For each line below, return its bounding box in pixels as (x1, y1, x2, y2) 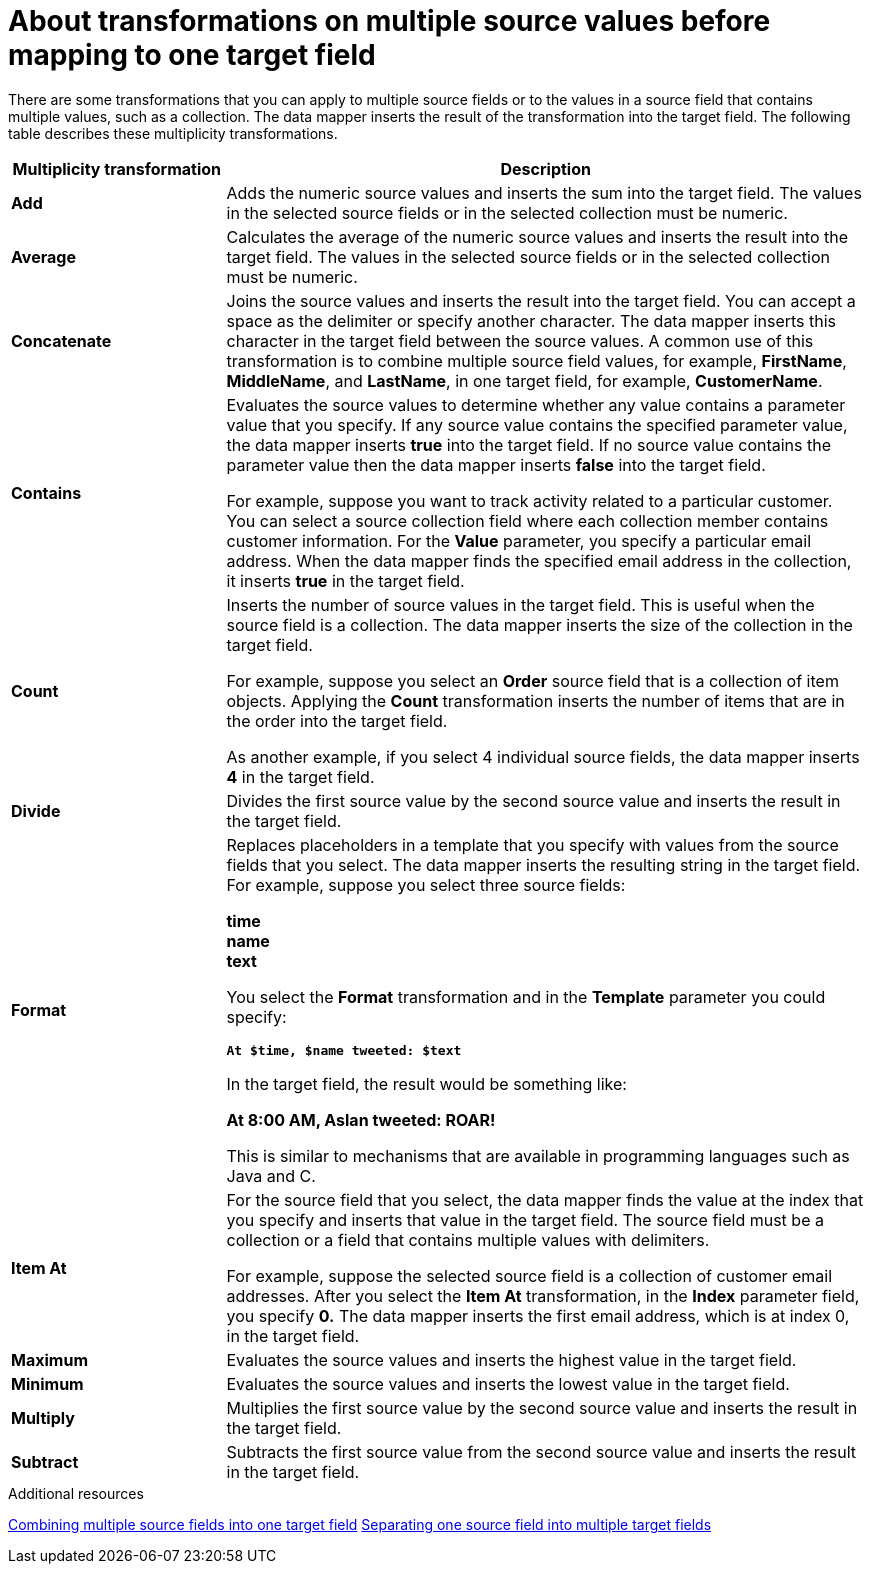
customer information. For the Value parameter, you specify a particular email (226, 530, 812, 551)
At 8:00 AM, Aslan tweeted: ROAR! (226, 1109, 496, 1130)
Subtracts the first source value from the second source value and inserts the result (226, 1441, 857, 1462)
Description (500, 158, 591, 179)
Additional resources (8, 1484, 144, 1502)
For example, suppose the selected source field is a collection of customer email (226, 1265, 833, 1286)
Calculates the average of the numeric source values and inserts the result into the (226, 226, 849, 247)
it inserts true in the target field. (226, 570, 465, 591)
